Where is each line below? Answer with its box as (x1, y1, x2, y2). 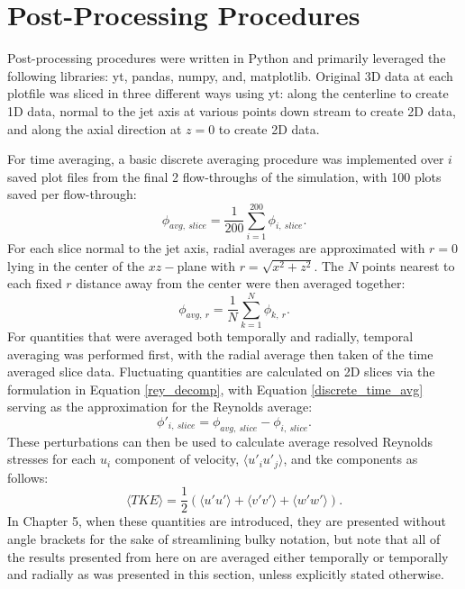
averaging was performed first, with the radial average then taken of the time (7, 344, 433, 363)
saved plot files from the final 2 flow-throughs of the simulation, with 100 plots (7, 167, 442, 186)
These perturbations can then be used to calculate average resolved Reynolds (7, 431, 433, 450)
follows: (7, 467, 49, 486)
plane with (177, 256, 235, 275)
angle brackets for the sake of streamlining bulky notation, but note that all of (7, 529, 441, 548)
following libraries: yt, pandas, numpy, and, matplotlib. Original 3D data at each (7, 66, 453, 85)
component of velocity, (114, 449, 240, 468)
